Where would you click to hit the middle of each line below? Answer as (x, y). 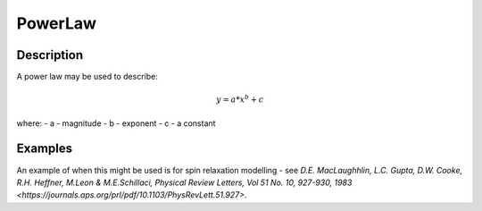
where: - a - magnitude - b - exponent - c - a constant (116, 123)
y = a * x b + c (240, 99)
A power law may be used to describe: (87, 77)
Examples (45, 149)
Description (50, 55)
